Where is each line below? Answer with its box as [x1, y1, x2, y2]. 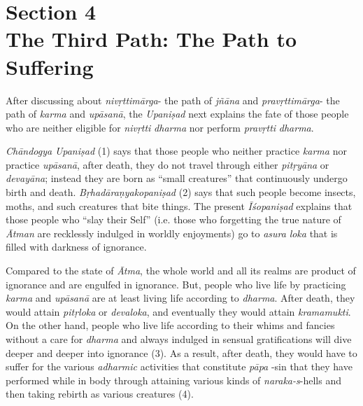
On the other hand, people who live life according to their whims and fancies [6, 318, 335, 332]
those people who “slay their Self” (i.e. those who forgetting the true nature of [6, 212, 341, 227]
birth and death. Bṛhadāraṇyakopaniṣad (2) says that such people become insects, [6, 185, 356, 199]
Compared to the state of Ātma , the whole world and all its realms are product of [6, 263, 356, 278]
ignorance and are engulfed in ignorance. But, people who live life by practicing [6, 276, 346, 291]
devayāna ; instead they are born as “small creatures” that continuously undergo [6, 171, 348, 185]
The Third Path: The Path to [6, 24, 297, 53]
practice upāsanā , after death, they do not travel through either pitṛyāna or [6, 157, 329, 171]
